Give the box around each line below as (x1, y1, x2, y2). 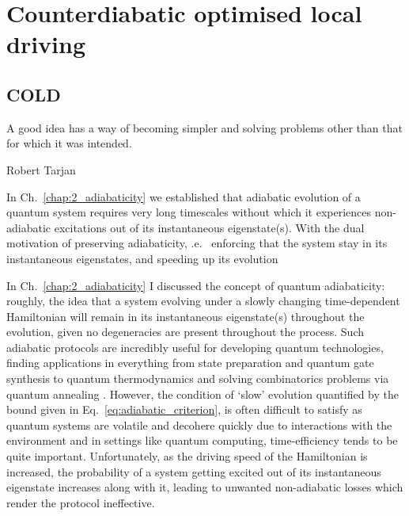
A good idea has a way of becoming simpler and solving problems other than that (6, 119, 403, 136)
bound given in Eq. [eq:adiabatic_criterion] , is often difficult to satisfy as (6, 401, 362, 418)
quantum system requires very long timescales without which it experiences (6, 204, 372, 220)
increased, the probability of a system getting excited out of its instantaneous (6, 463, 381, 480)
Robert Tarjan (6, 161, 76, 178)
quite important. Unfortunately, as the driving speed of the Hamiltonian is (6, 448, 368, 464)
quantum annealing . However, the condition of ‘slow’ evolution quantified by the (6, 385, 399, 402)
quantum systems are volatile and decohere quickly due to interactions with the (6, 416, 392, 433)
